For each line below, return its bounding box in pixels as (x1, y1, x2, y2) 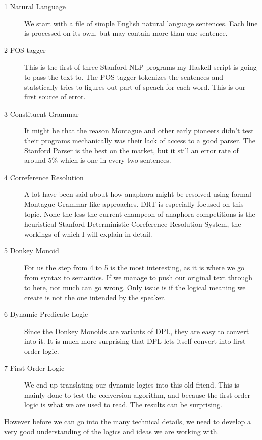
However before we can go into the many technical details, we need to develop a (4, 416, 251, 426)
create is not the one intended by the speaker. (24, 292, 166, 302)
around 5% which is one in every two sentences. (24, 155, 171, 166)
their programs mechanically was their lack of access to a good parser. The (24, 135, 255, 145)
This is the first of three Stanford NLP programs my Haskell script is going (24, 62, 257, 72)
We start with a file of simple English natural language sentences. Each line (24, 18, 258, 28)
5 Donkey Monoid (4, 245, 59, 256)
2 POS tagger (4, 44, 46, 55)
